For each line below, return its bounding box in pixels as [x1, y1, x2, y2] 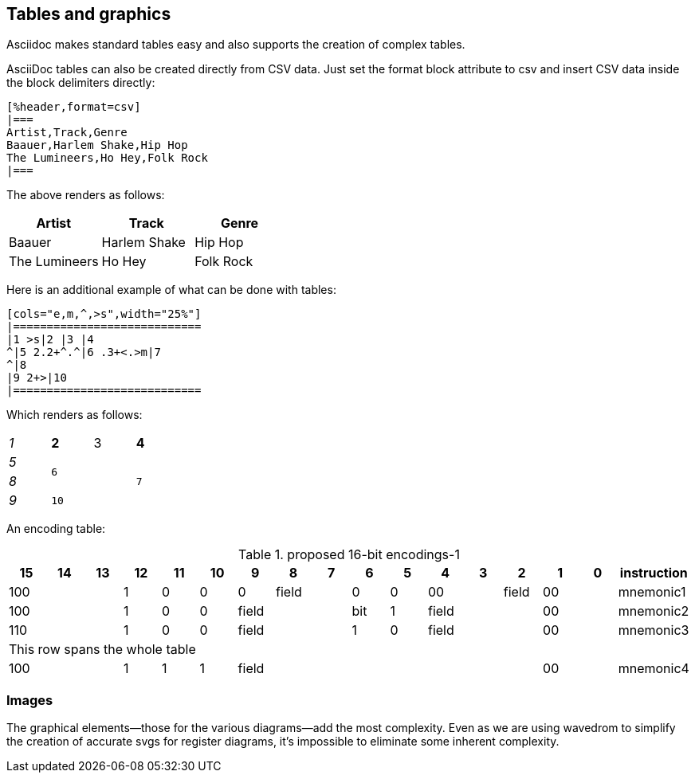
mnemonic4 [618, 660, 689, 677]
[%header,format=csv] [6, 100, 141, 114]
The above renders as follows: [6, 188, 165, 202]
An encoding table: [6, 522, 106, 536]
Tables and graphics [6, 4, 171, 24]
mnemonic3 [618, 622, 689, 639]
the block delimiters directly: [6, 76, 155, 90]
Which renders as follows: [6, 408, 143, 422]
